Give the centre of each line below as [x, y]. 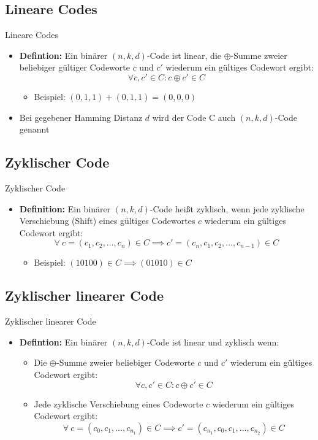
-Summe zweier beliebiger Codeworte [125, 362]
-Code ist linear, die [184, 55]
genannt [34, 129]
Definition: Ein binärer [65, 208]
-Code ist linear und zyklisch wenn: [213, 342]
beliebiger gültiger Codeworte [74, 67]
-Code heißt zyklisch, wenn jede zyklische [227, 208]
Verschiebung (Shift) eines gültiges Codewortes [107, 221]
